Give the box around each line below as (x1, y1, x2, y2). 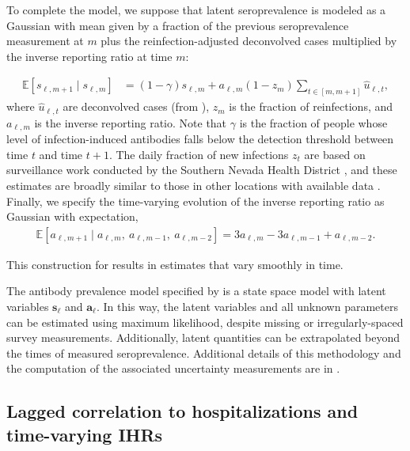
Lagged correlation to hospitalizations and (6, 399, 359, 423)
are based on (304, 146, 366, 162)
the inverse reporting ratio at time (6, 47, 173, 64)
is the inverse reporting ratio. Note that (34, 114, 227, 131)
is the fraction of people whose (239, 114, 388, 131)
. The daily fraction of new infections (108, 146, 289, 162)
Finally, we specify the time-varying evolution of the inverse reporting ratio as (6, 192, 385, 209)
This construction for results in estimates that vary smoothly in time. (6, 256, 344, 272)
